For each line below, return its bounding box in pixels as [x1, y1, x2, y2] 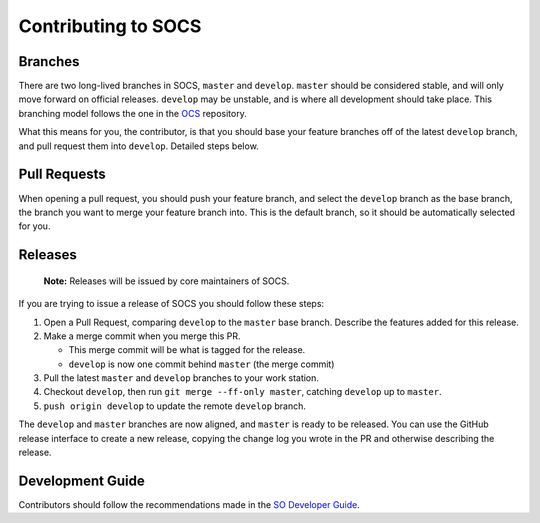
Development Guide [18, 472, 145, 489]
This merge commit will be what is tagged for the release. [68, 344, 306, 356]
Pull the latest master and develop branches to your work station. [43, 372, 320, 384]
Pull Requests [18, 166, 106, 183]
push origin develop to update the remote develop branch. [43, 400, 307, 412]
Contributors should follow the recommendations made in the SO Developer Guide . [18, 498, 360, 510]
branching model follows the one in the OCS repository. [18, 107, 247, 119]
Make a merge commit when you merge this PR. [43, 330, 241, 342]
